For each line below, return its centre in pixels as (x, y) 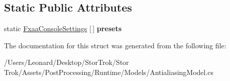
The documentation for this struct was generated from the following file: (115, 45)
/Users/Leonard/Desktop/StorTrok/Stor (67, 62)
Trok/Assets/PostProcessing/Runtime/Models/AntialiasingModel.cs (109, 72)
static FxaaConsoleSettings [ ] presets (63, 28)
